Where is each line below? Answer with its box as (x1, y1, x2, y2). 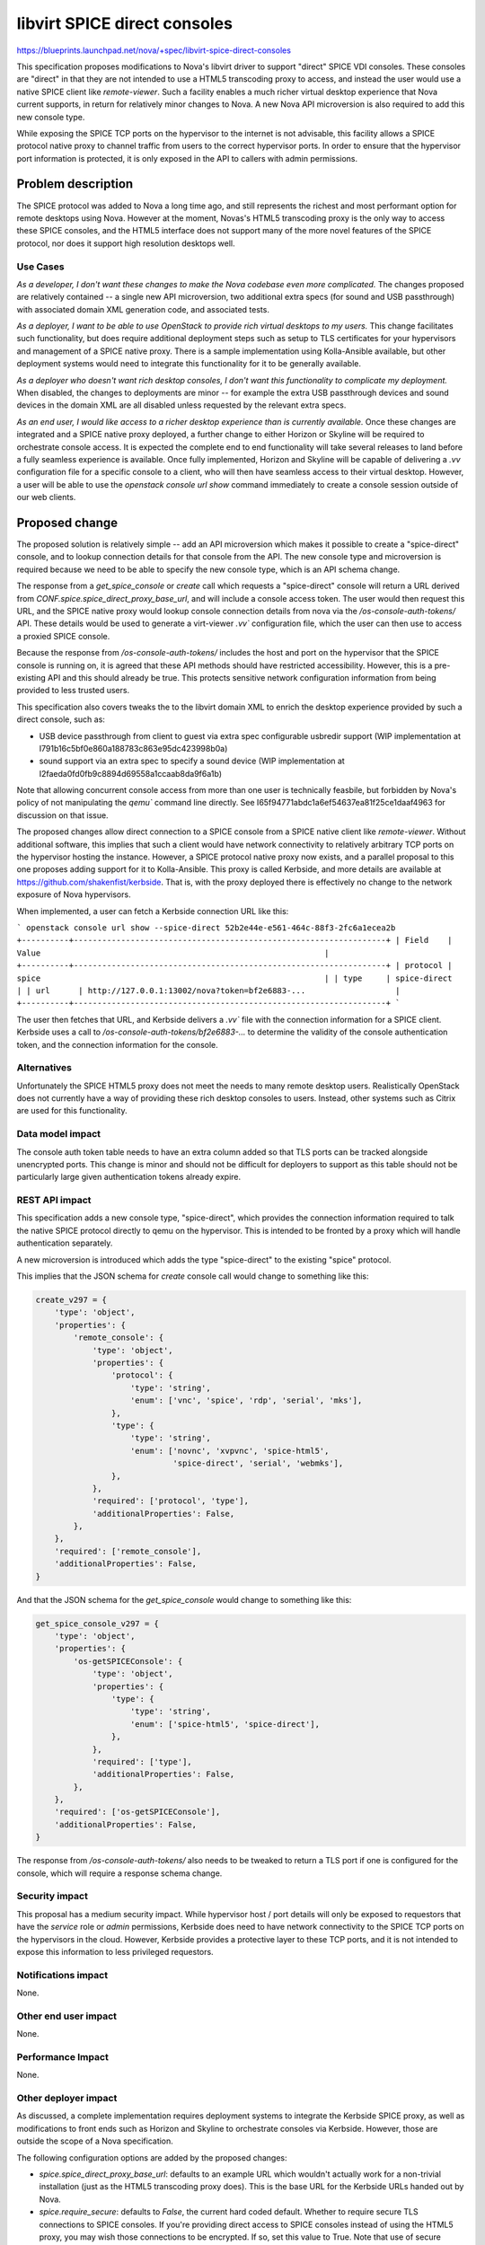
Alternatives (16, 1061, 72, 1074)
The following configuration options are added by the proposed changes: (16, 2152, 287, 2163)
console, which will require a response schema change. (16, 1868, 223, 1879)
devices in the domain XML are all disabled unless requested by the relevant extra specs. (16, 400, 347, 410)
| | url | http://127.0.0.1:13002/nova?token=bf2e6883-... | (16, 985, 401, 996)
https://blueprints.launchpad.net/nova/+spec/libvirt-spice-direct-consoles (16, 45, 292, 56)
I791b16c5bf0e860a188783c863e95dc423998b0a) (39, 743, 228, 753)
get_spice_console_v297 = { (35, 1618, 159, 1629)
